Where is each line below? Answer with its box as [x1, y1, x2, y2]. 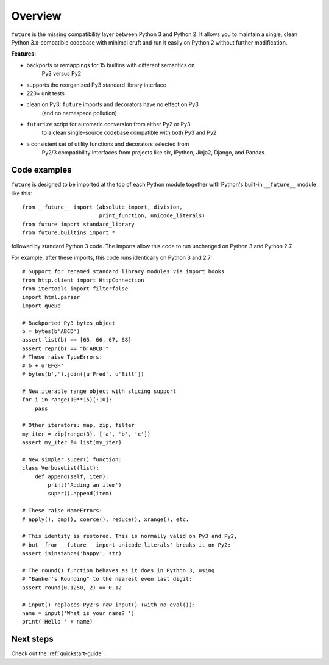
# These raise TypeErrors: [22, 354, 103, 361]
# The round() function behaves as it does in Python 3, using [22, 567, 215, 573]
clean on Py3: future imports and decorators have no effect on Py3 [26, 101, 199, 108]
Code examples [11, 165, 72, 175]
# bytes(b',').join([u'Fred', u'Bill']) [22, 370, 144, 378]
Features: [11, 50, 37, 57]
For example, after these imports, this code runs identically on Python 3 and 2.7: [11, 254, 213, 261]
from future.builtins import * [22, 229, 116, 236]
